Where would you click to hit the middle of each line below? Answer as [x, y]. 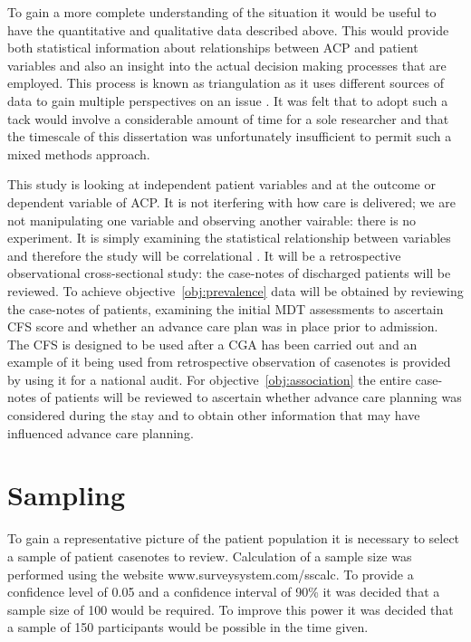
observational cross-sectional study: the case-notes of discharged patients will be [229, 273]
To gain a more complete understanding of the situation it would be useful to [222, 12]
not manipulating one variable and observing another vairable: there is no [212, 220]
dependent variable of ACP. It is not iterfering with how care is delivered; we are [231, 201]
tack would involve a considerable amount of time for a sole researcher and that [228, 118]
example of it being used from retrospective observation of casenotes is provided [229, 362]
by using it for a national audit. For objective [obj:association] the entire [209, 379]
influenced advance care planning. [101, 432]
